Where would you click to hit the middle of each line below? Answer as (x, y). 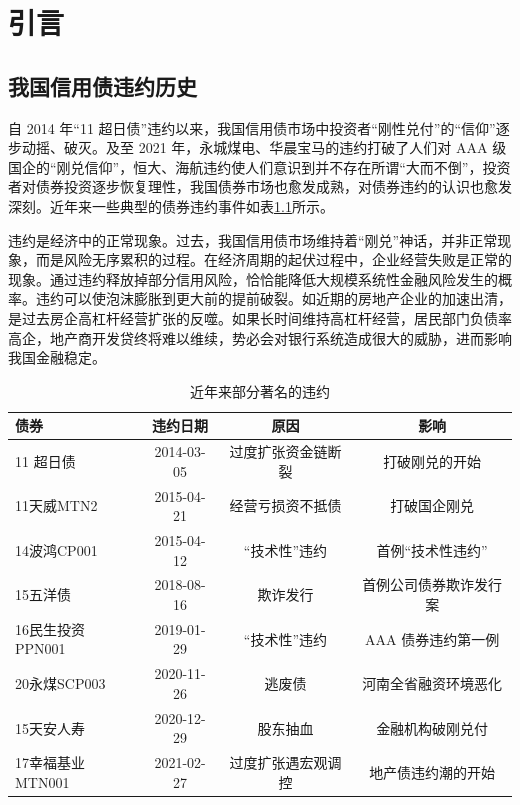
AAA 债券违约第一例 (432, 638)
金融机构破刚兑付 (432, 727)
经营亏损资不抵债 (285, 505)
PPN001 (40, 648)
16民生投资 (50, 628)
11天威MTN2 (56, 505)
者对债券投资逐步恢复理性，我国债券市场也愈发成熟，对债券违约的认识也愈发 (260, 186)
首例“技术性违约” (432, 549)
